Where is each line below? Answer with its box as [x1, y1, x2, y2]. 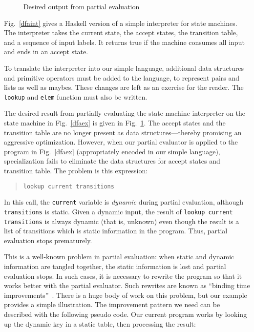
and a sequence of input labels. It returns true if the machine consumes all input [4, 37, 245, 47]
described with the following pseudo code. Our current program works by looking [4, 309, 247, 319]
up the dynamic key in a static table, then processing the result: [4, 318, 196, 329]
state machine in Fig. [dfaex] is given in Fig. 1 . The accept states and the [4, 118, 226, 127]
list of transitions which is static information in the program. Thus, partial [4, 226, 228, 236]
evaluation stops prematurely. [4, 235, 92, 245]
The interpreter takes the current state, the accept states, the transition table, [4, 27, 238, 38]
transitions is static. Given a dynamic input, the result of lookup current [4, 206, 233, 216]
